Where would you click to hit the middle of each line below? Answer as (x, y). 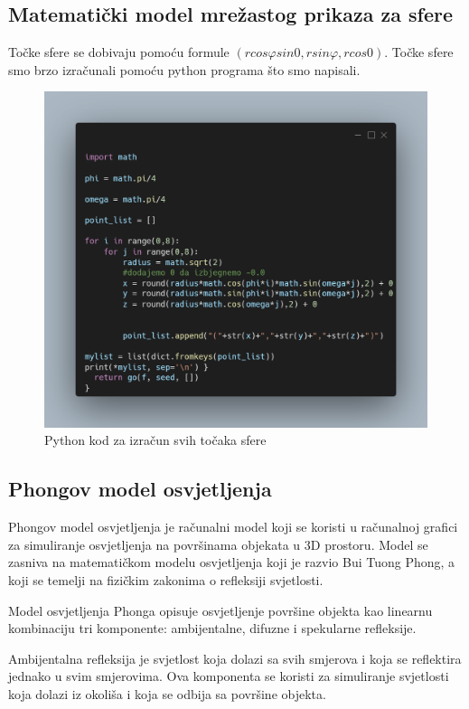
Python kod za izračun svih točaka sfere (155, 440)
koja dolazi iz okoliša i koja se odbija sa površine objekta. (167, 693)
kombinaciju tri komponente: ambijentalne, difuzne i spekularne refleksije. (212, 628)
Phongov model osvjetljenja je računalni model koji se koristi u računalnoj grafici (233, 527)
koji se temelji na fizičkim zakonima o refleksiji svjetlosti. (166, 579)
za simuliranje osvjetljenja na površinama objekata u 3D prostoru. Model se (218, 544)
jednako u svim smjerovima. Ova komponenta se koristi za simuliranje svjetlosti (229, 676)
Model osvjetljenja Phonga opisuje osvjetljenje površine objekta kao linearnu (220, 610)
